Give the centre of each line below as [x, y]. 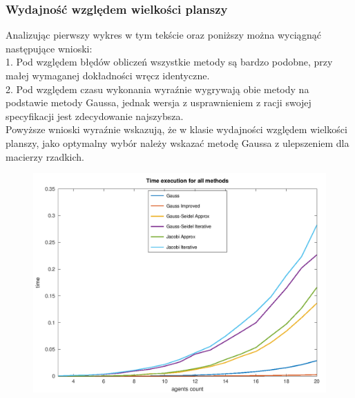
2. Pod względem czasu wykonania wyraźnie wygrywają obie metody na [157, 89]
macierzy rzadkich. [45, 156]
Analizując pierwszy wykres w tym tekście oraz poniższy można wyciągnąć [163, 35]
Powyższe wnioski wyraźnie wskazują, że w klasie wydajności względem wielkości [176, 129]
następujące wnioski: [49, 48]
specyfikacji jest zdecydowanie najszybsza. [95, 116]
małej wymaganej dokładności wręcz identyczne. [108, 75]
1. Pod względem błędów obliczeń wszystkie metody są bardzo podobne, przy [169, 62]
